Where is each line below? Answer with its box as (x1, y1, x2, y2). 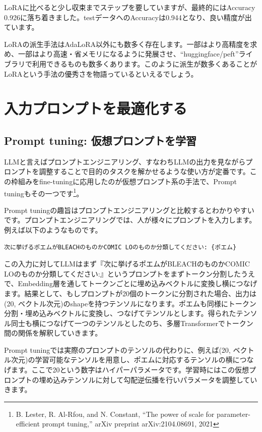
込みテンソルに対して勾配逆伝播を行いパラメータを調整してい (53, 374, 257, 385)
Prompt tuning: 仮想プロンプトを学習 (4, 132, 197, 148)
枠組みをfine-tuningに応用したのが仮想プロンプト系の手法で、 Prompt (11, 176, 237, 186)
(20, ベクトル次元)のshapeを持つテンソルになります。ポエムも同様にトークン (4, 298, 256, 308)
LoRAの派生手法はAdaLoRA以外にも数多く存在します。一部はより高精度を (4, 38, 250, 49)
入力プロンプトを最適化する (4, 98, 187, 119)
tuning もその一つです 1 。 (4, 186, 84, 198)
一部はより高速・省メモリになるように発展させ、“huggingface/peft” (18, 48, 239, 59)
